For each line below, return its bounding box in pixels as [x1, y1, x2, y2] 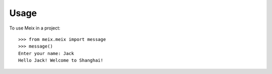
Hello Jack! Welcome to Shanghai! [18, 57, 103, 63]
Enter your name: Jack [18, 50, 75, 56]
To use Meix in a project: [9, 25, 60, 31]
